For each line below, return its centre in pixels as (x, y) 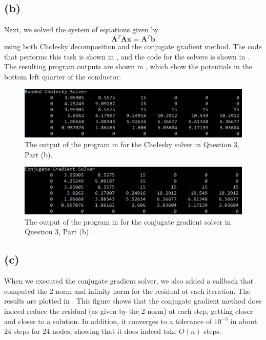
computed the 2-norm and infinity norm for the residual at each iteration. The (127, 291)
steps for (27, 331)
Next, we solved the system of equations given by (81, 29)
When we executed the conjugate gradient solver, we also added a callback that (129, 281)
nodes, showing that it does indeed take (114, 331)
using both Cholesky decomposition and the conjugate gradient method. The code (133, 46)
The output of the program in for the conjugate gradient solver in (128, 221)
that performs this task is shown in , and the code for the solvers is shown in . (127, 56)
